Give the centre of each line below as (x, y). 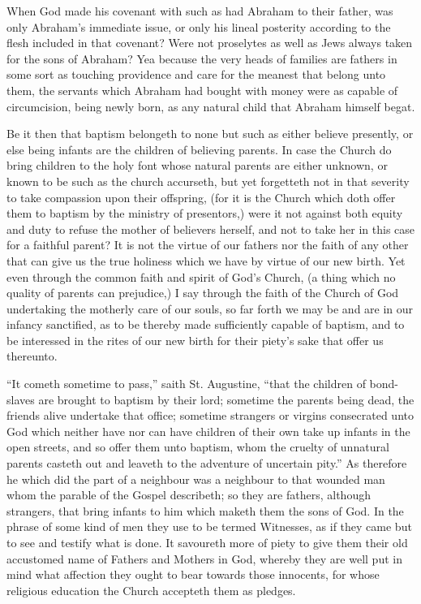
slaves (21, 399)
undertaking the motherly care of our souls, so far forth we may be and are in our (210, 308)
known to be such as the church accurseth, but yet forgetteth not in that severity (208, 181)
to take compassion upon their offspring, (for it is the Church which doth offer (201, 197)
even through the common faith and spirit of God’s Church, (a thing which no (201, 276)
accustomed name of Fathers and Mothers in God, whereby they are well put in (204, 558)
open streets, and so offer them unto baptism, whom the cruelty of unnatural (198, 447)
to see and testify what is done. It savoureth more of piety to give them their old (207, 542)
